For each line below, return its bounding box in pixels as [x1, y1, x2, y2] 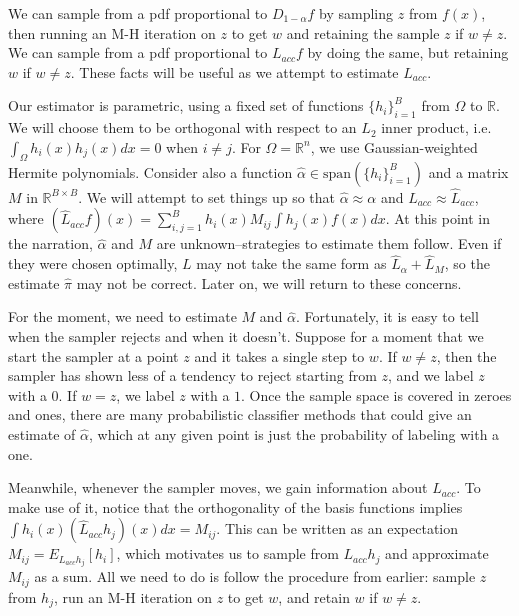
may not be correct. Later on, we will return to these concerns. [76, 272, 462, 293]
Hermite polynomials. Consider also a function [8, 161, 293, 182]
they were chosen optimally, [8, 253, 178, 274]
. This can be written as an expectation [216, 518, 459, 539]
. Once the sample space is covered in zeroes [241, 384, 512, 405]
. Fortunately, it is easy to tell [296, 306, 479, 327]
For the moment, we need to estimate [8, 306, 237, 327]
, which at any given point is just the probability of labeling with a [88, 423, 500, 444]
